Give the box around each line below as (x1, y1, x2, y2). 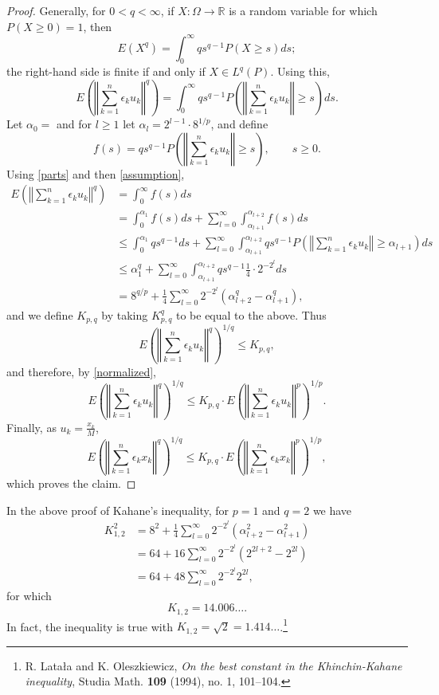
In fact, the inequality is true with (6, 618, 173, 634)
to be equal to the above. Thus (175, 306, 327, 323)
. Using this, (270, 63, 330, 80)
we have (312, 501, 352, 518)
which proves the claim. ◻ (6, 475, 136, 492)
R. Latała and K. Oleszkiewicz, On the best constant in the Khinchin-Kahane (25, 657, 402, 673)
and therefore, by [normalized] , (6, 363, 156, 379)
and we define (6, 306, 73, 323)
